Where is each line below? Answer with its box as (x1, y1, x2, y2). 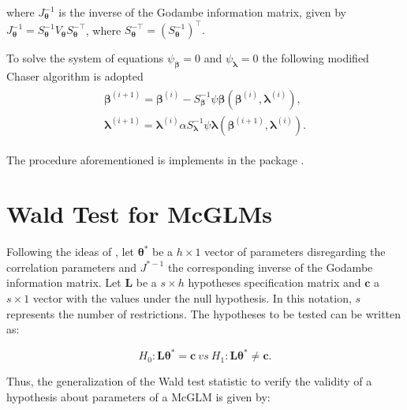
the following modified (262, 50, 369, 66)
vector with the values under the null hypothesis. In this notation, (32, 290, 352, 307)
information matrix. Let (6, 274, 121, 291)
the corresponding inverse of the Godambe (167, 258, 373, 275)
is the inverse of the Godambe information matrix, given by (58, 4, 347, 20)
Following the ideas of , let (6, 243, 135, 260)
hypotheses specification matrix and (188, 274, 361, 291)
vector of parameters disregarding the (204, 243, 386, 260)
